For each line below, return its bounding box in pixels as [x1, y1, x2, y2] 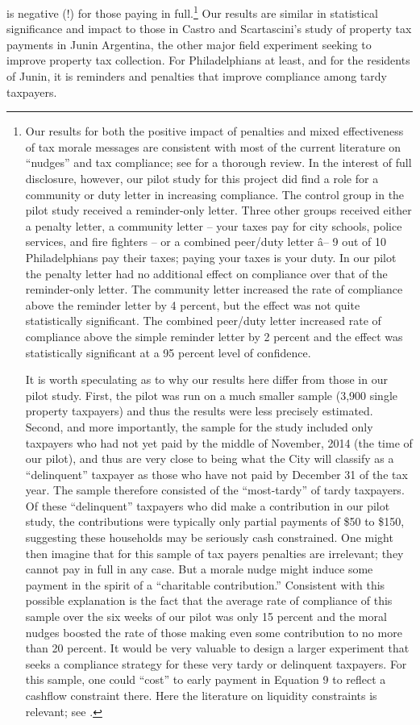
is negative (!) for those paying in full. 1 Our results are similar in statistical [6, 2, 378, 21]
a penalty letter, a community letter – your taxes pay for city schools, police [25, 217, 402, 234]
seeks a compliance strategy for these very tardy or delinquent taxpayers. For [25, 655, 407, 672]
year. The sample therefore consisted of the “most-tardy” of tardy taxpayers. [25, 481, 405, 498]
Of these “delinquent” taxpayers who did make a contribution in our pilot [25, 497, 390, 514]
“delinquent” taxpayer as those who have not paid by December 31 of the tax [25, 465, 408, 482]
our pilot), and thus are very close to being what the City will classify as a [25, 450, 394, 467]
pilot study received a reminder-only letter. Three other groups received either [25, 202, 412, 219]
